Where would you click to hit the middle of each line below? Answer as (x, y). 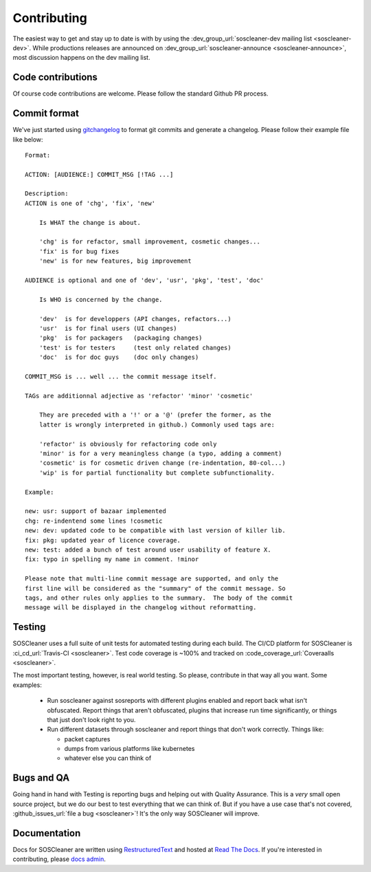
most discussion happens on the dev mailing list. (81, 58)
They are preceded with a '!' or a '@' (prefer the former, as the (155, 415)
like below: (28, 139)
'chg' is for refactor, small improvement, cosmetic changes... (149, 242)
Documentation (47, 833)
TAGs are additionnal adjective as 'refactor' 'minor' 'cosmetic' (139, 396)
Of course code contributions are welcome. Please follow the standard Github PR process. (140, 94)
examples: (27, 685)
